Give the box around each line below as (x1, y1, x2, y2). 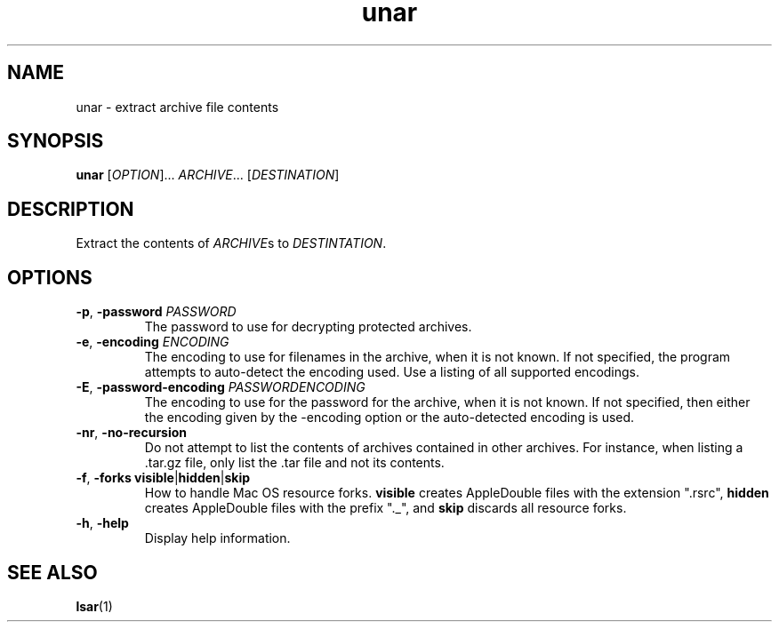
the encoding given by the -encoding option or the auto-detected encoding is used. (144, 410, 635, 426)
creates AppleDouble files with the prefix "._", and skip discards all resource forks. (144, 500, 627, 516)
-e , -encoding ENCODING (76, 334, 229, 350)
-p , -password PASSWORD (76, 304, 237, 320)
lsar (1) (76, 598, 113, 614)
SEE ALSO (7, 561, 98, 584)
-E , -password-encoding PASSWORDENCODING (76, 379, 365, 395)
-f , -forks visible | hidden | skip (76, 470, 251, 486)
